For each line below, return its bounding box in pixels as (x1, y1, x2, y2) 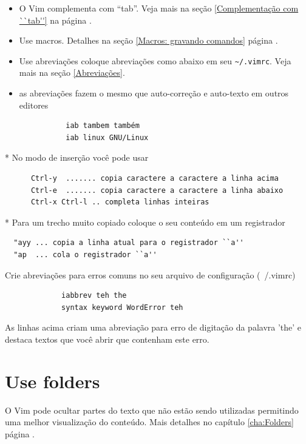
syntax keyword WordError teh (61, 303, 183, 312)
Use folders (5, 368, 100, 393)
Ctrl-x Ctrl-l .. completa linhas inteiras (30, 198, 209, 207)
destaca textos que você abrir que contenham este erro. (5, 332, 209, 345)
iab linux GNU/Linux (66, 133, 149, 142)
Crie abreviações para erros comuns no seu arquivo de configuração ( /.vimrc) (5, 268, 296, 281)
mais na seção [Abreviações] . (19, 66, 125, 79)
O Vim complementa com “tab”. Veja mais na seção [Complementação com (19, 2, 299, 14)
